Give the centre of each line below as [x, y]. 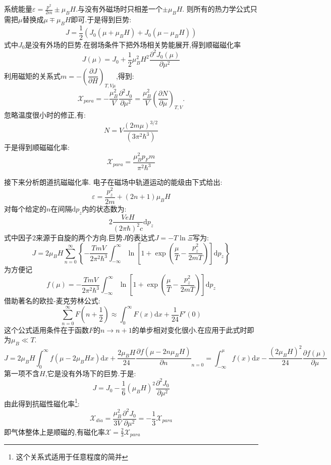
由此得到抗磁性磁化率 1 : [42, 402]
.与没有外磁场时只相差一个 [119, 9]
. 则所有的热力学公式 [216, 9]
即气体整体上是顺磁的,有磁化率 [54, 431]
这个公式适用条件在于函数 [46, 329]
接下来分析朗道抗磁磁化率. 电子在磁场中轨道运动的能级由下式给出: [113, 182]
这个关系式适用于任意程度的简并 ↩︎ [72, 457]
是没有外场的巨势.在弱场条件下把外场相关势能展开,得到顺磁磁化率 [133, 44]
